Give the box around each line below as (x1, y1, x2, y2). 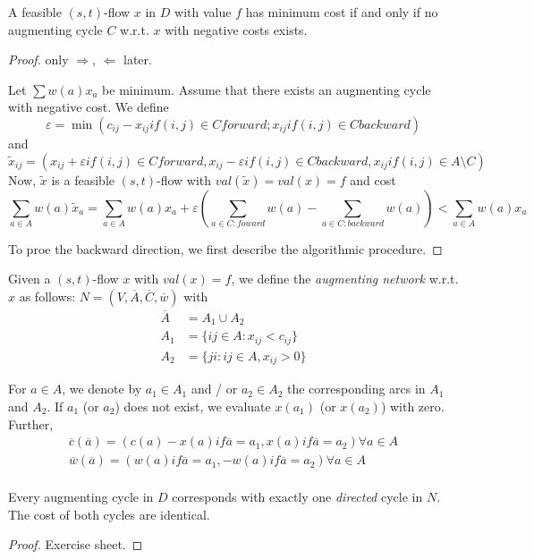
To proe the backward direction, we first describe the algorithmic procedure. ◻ (8, 239, 443, 258)
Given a (8, 269, 51, 288)
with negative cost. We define (8, 97, 169, 116)
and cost (350, 170, 396, 189)
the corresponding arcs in (286, 379, 426, 398)
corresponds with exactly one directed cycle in (172, 487, 423, 506)
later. (123, 50, 152, 69)
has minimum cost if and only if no (245, 3, 438, 21)
